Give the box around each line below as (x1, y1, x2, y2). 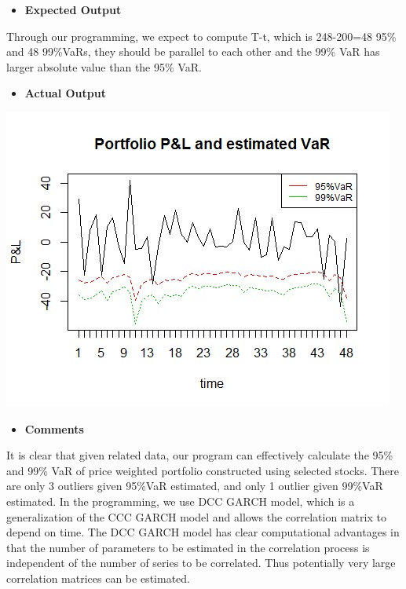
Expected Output (24, 2, 122, 17)
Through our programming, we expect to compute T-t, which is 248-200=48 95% (6, 27, 397, 44)
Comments (24, 420, 84, 437)
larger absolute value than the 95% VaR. (6, 58, 202, 75)
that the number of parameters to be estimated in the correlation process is (6, 539, 370, 555)
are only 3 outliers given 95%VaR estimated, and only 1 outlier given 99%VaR (6, 477, 383, 494)
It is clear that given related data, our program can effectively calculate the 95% (6, 447, 393, 463)
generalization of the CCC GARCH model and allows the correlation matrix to (6, 508, 386, 525)
